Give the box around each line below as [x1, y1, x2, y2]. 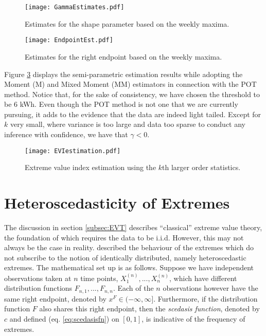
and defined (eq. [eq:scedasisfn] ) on [9, 313, 119, 324]
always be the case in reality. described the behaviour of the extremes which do [4, 242, 254, 253]
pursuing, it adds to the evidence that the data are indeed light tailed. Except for [4, 108, 261, 119]
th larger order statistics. [162, 162, 241, 173]
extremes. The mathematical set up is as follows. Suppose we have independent [4, 262, 254, 273]
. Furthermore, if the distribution [153, 293, 258, 304]
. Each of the [113, 283, 154, 293]
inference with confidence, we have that [4, 129, 128, 140]
